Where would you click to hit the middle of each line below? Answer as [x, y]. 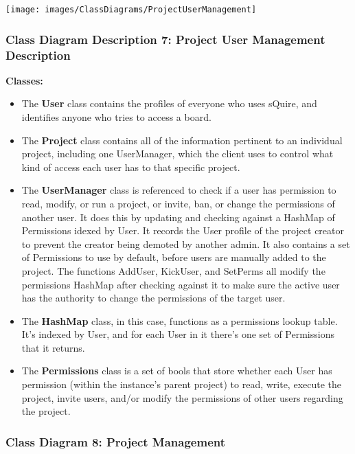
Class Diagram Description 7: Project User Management [165, 39]
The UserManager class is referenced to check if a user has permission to [179, 190]
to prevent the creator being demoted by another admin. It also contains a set [186, 243]
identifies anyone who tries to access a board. [116, 116]
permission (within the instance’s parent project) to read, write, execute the [182, 384]
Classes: [24, 80]
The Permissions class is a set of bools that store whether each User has [177, 371]
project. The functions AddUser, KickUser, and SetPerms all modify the [173, 270]
